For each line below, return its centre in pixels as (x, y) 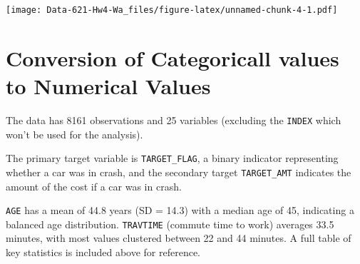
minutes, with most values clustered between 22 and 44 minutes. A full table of (179, 238)
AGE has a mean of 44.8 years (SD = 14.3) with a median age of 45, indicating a (180, 210)
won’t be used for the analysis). (74, 134)
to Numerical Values (108, 86)
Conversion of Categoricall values (173, 57)
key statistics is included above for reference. (103, 252)
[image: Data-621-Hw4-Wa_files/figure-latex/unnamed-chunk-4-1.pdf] (172, 10)
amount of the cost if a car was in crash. (94, 186)
